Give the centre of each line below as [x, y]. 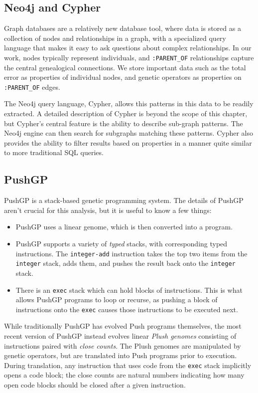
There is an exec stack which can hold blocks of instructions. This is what [129, 290]
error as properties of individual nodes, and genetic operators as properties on [123, 77]
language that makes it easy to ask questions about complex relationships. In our [128, 48]
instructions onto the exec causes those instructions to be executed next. [127, 309]
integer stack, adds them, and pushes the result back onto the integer [126, 263]
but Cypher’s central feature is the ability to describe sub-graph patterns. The [124, 123]
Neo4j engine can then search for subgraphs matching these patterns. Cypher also [129, 133]
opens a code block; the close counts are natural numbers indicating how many [124, 375]
